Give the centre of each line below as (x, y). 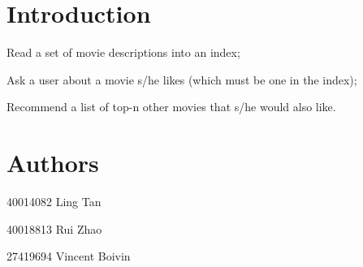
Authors (53, 163)
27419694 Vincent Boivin (69, 256)
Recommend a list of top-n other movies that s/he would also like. (171, 107)
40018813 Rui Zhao (54, 228)
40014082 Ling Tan (54, 202)
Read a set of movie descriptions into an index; (123, 52)
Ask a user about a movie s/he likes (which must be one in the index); (182, 79)
